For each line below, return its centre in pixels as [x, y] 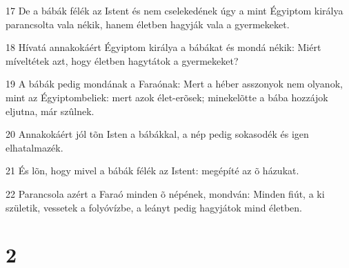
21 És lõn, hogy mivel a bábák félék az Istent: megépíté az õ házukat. [152, 171]
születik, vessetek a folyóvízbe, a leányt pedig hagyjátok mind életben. [154, 207]
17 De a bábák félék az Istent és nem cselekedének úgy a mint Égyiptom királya [174, 10]
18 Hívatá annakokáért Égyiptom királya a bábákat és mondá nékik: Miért [163, 47]
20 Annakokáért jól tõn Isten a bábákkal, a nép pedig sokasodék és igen [157, 134]
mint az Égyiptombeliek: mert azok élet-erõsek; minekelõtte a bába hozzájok [167, 97]
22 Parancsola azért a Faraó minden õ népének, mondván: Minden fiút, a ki [165, 193]
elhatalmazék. [34, 147]
